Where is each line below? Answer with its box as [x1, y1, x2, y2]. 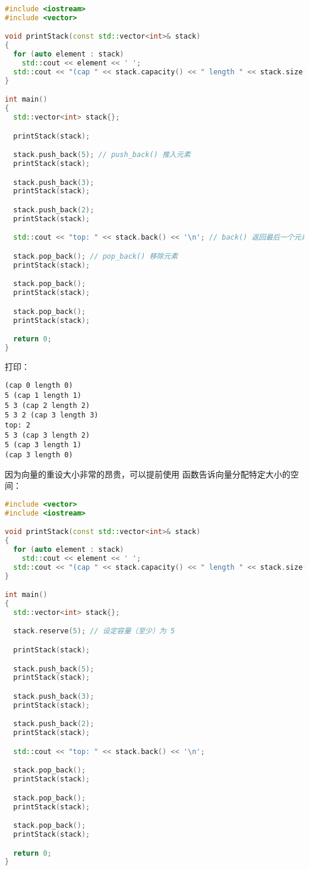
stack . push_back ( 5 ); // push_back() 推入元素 [13, 150, 191, 159]
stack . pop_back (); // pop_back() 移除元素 [13, 252, 178, 260]
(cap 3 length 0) [5, 451, 73, 460]
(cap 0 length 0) [5, 381, 73, 390]
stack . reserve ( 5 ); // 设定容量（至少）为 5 [13, 627, 175, 636]
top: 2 [5, 421, 30, 430]
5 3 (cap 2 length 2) [5, 401, 90, 410]
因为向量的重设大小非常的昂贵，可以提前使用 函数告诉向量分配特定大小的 [5, 467, 291, 480]
